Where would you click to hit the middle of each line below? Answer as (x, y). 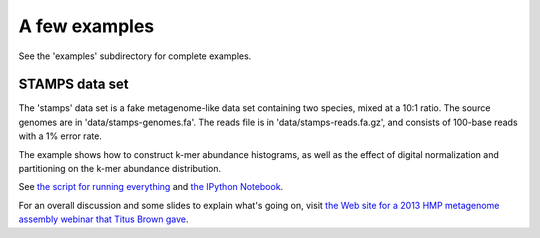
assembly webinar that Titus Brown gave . (103, 219)
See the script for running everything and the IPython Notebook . (151, 187)
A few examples (86, 26)
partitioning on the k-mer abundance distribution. (120, 169)
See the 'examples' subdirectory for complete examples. (135, 56)
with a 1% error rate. (60, 136)
